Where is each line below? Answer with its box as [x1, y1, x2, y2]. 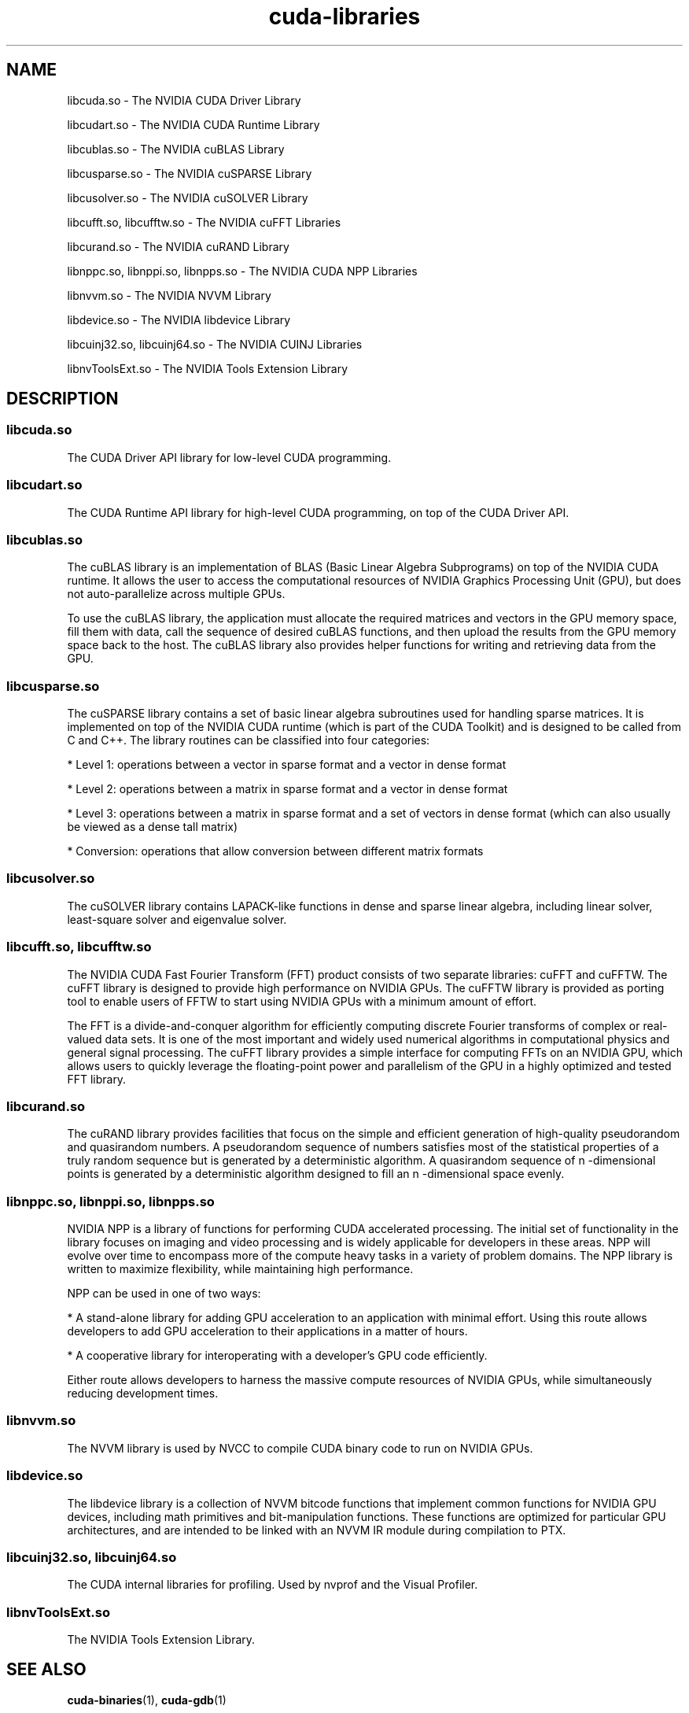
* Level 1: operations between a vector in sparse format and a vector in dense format [67, 758, 507, 772]
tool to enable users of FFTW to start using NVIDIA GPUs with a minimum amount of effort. [67, 994, 537, 1008]
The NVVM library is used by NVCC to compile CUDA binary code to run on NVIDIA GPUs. [67, 1441, 533, 1455]
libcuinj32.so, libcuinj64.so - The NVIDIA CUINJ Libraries [67, 337, 363, 351]
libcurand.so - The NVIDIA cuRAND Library [67, 239, 289, 253]
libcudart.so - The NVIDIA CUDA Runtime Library [67, 117, 320, 131]
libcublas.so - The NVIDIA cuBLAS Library [67, 142, 285, 156]
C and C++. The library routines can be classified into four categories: [67, 733, 430, 748]
